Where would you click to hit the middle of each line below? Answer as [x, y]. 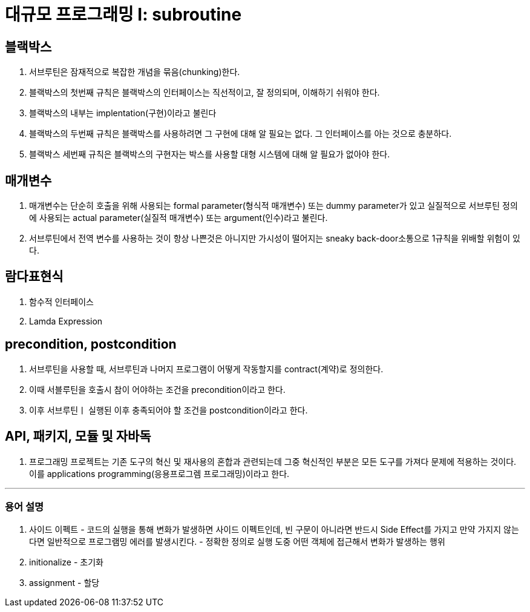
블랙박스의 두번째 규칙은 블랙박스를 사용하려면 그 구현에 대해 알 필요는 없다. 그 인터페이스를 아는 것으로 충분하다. [240, 134]
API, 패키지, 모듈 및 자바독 [78, 436]
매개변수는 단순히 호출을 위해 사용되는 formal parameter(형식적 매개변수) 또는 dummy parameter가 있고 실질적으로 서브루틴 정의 [273, 206]
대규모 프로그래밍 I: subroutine [123, 15]
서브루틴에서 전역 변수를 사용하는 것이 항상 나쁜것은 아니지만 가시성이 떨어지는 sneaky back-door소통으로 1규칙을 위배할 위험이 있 [275, 239]
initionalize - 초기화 [66, 562]
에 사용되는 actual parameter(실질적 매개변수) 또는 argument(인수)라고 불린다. [178, 218]
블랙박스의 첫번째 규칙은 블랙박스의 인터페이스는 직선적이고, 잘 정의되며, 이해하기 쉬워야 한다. [204, 93]
